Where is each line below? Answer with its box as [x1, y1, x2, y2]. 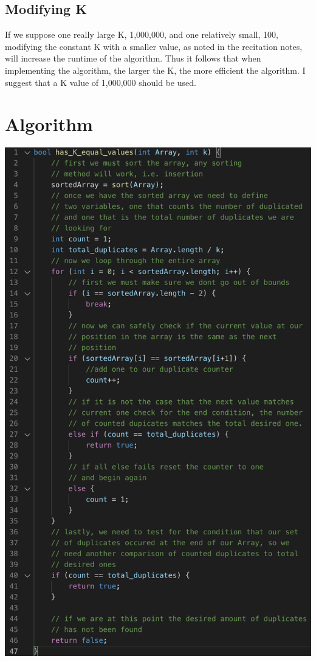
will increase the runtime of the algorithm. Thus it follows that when [5, 52, 261, 65]
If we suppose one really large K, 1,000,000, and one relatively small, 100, [5, 28, 278, 41]
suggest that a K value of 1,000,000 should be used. [5, 76, 196, 88]
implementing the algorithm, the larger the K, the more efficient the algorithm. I [5, 63, 306, 76]
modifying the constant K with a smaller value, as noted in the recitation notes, [5, 40, 303, 52]
